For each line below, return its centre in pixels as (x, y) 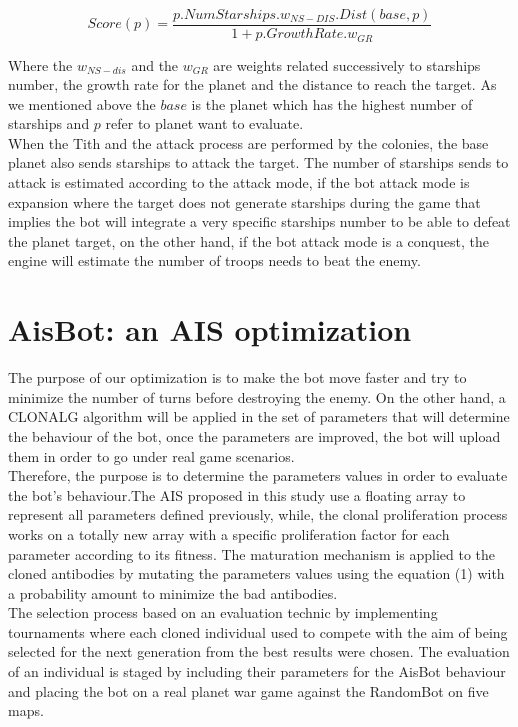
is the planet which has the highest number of (332, 103)
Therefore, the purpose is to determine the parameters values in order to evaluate (258, 475)
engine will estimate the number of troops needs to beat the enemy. (214, 260)
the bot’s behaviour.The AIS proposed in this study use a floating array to (237, 494)
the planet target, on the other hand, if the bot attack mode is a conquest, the (248, 240)
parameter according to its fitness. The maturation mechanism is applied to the (252, 553)
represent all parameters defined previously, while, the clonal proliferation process (258, 514)
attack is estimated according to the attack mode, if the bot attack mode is (239, 182)
